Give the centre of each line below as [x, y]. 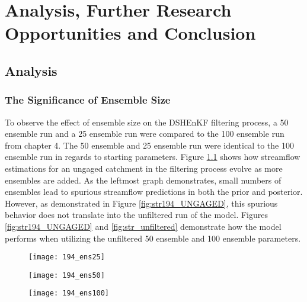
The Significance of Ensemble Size [88, 100]
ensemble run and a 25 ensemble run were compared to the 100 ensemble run [145, 134]
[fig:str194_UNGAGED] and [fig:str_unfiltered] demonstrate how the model [143, 226]
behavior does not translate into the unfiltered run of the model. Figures [136, 215]
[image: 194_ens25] [67, 257]
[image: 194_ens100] [69, 293]
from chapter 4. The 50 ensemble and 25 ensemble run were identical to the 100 [149, 145]
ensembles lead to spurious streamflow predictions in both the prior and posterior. [154, 192]
